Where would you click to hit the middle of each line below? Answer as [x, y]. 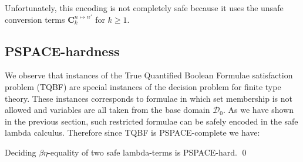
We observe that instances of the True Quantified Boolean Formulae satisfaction [149, 75]
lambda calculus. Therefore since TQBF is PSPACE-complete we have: [132, 132]
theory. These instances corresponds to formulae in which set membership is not [149, 98]
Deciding [21, 152]
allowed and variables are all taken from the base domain [107, 110]
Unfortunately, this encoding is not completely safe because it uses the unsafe [144, 8]
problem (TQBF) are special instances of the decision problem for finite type [143, 86]
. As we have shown [258, 110]
